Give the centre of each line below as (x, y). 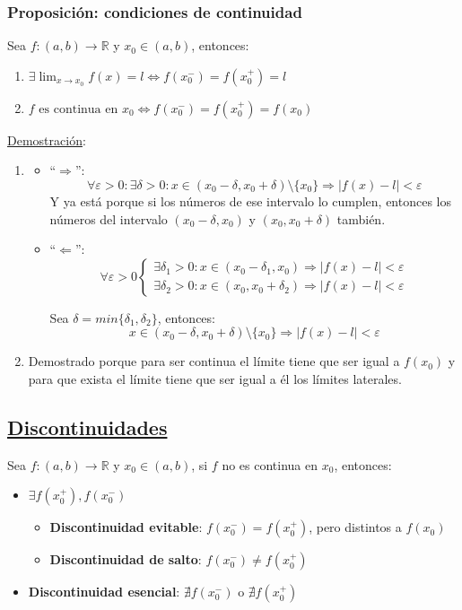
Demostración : (47, 139)
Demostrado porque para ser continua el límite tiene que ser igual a (214, 361)
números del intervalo (109, 218)
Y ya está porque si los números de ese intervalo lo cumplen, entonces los (251, 201)
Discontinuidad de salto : (126, 559)
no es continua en (270, 464)
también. (361, 218)
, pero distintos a (355, 527)
